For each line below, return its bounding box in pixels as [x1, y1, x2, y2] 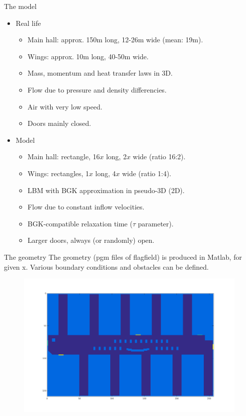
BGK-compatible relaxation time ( [27, 218, 133, 228]
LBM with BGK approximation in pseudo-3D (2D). [27, 185, 185, 195]
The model [4, 1, 37, 11]
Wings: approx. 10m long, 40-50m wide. [27, 51, 149, 61]
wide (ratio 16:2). [133, 151, 186, 162]
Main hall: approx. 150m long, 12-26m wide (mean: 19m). [27, 34, 203, 45]
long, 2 [106, 151, 127, 162]
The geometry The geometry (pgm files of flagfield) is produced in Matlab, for [4, 251, 242, 262]
